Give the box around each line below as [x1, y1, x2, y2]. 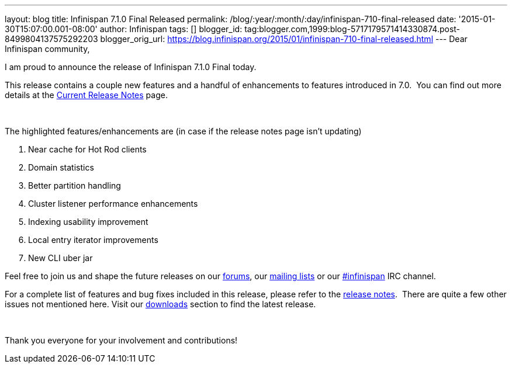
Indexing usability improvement [28, 217, 148, 227]
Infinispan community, [5, 44, 90, 54]
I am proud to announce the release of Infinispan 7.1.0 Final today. [5, 62, 257, 72]
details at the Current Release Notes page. [5, 90, 168, 100]
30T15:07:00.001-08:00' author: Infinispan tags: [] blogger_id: [5, 24, 243, 34]
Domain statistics [28, 162, 94, 172]
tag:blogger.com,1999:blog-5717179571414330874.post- [244, 24, 461, 34]
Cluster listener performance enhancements [28, 199, 198, 209]
